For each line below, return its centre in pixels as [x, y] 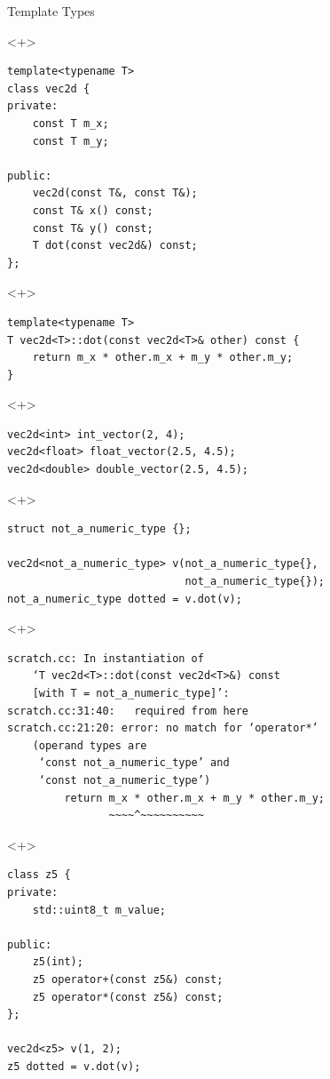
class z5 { [39, 875]
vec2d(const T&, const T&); [115, 193]
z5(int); [58, 962]
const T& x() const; [93, 210]
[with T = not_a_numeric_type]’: [131, 693]
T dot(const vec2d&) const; [115, 246]
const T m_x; [71, 123]
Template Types [51, 11]
